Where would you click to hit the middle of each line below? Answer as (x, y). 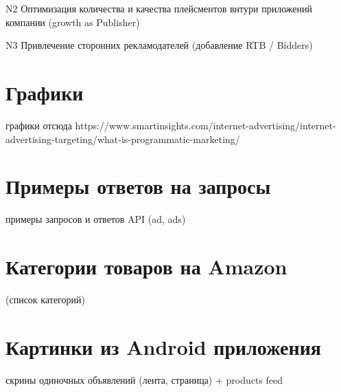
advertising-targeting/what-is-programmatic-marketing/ (123, 139)
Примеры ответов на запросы (138, 186)
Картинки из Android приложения (163, 346)
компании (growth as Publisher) (73, 22)
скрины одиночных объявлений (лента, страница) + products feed (144, 379)
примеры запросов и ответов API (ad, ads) (96, 219)
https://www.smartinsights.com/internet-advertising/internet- (205, 125)
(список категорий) (45, 299)
